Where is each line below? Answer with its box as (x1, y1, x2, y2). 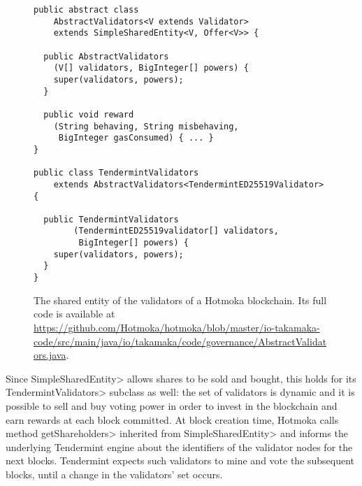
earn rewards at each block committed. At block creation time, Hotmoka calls (6, 412, 339, 427)
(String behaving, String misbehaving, (53, 121, 239, 131)
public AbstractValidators (43, 51, 169, 62)
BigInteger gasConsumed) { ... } (58, 133, 214, 143)
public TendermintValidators (43, 214, 179, 224)
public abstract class (34, 5, 139, 15)
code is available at (34, 306, 115, 321)
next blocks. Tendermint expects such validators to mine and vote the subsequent (6, 453, 355, 468)
